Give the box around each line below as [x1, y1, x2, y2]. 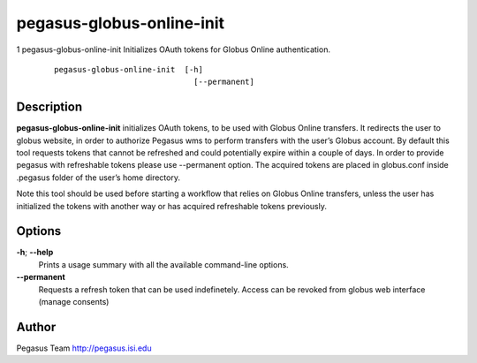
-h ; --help [16, 247, 54, 258]
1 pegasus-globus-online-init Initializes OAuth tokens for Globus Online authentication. [16, 44, 331, 55]
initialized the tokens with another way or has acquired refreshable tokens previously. [16, 200, 327, 211]
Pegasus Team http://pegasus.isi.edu [16, 343, 152, 353]
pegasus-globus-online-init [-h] [54, 64, 203, 74]
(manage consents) [38, 297, 110, 307]
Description [16, 100, 83, 115]
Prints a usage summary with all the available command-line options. [38, 259, 289, 269]
